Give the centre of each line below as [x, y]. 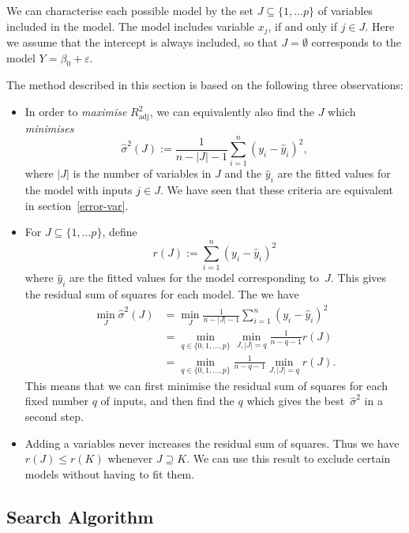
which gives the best [296, 401]
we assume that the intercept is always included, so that [142, 42]
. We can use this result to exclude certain [289, 458]
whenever [130, 458]
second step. [54, 417]
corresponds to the [356, 42]
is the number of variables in [142, 173]
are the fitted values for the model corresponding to [194, 278]
